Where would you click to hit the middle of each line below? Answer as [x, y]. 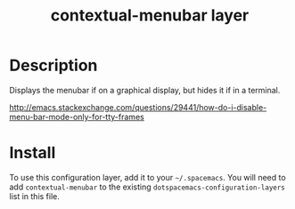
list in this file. [35, 196]
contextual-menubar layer [150, 16]
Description [53, 65]
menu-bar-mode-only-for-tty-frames [77, 117]
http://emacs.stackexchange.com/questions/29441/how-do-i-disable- [138, 107]
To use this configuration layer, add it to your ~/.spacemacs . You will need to [148, 177]
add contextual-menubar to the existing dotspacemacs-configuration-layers [147, 187]
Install [33, 153]
